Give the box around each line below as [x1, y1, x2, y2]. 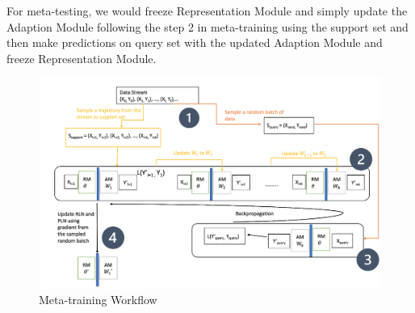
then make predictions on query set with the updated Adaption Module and [6, 34, 383, 51]
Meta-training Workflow [39, 291, 157, 308]
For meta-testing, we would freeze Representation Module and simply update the [6, 2, 408, 19]
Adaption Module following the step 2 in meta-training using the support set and [6, 18, 409, 35]
